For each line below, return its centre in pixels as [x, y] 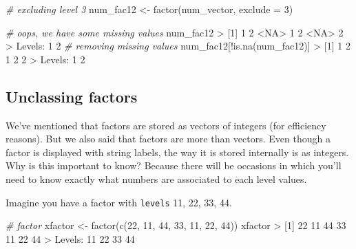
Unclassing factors [72, 96]
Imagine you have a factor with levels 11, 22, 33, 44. [119, 202]
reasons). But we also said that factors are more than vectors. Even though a [168, 139]
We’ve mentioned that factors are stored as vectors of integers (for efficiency [166, 125]
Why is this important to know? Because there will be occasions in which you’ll [174, 165]
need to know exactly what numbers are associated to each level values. [156, 178]
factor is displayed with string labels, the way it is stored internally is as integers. [177, 152]
